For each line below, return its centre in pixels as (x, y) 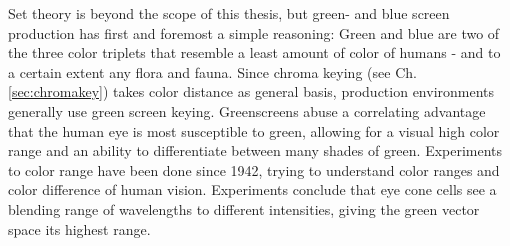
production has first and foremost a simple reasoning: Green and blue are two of (254, 32)
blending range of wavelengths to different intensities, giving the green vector (244, 208)
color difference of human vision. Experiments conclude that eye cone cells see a (252, 189)
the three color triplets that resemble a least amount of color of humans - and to (254, 52)
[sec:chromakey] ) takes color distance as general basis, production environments (251, 91)
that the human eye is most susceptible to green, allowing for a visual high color (254, 130)
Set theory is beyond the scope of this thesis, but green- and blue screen (229, 13)
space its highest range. (79, 228)
